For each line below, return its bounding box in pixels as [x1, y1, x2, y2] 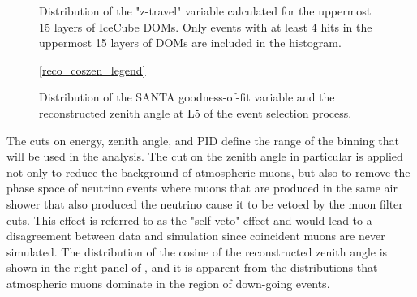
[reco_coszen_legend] [39, 61, 146, 78]
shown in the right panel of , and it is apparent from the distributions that [6, 259, 378, 276]
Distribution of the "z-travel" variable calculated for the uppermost [39, 2, 372, 19]
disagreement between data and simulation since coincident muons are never [6, 227, 385, 244]
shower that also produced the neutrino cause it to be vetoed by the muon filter [6, 195, 403, 212]
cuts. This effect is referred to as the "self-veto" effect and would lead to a [6, 211, 372, 228]
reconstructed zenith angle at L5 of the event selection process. [39, 104, 352, 121]
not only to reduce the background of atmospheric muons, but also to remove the [6, 163, 411, 180]
